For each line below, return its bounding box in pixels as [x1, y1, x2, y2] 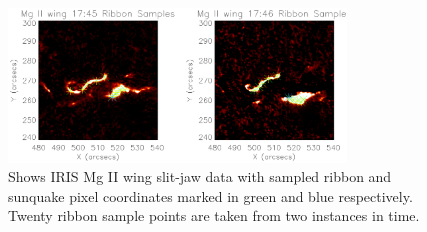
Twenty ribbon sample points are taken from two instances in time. [8, 205, 420, 226]
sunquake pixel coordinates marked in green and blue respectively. [8, 185, 413, 206]
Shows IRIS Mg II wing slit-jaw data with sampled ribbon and [8, 166, 392, 187]
